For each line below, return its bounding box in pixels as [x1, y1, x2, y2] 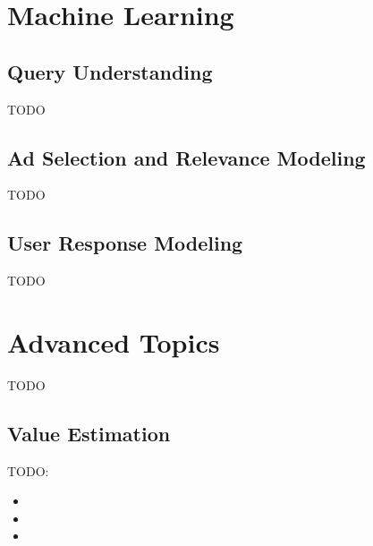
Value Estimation [7, 419, 171, 447]
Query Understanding [7, 57, 213, 85]
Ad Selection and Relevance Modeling [7, 143, 366, 171]
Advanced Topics [7, 323, 220, 360]
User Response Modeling [7, 229, 243, 257]
